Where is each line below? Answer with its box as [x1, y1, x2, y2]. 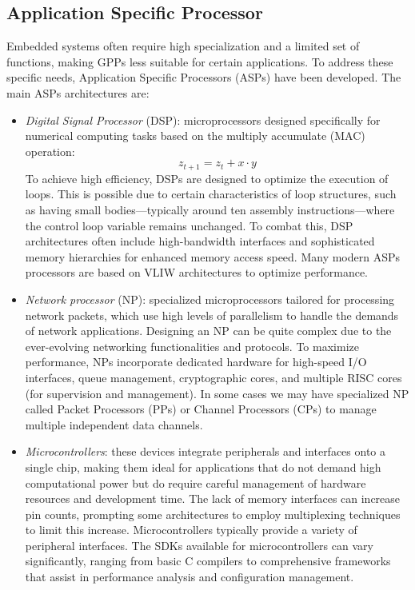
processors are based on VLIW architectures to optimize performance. [25, 264, 368, 281]
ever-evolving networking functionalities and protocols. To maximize [25, 337, 359, 354]
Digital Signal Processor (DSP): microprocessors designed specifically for [25, 111, 381, 128]
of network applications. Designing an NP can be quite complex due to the [25, 322, 392, 339]
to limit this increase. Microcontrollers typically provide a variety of [25, 521, 357, 538]
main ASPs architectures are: [6, 84, 150, 101]
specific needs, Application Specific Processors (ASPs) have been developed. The [6, 69, 401, 86]
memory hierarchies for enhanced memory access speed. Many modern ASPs [25, 248, 401, 265]
